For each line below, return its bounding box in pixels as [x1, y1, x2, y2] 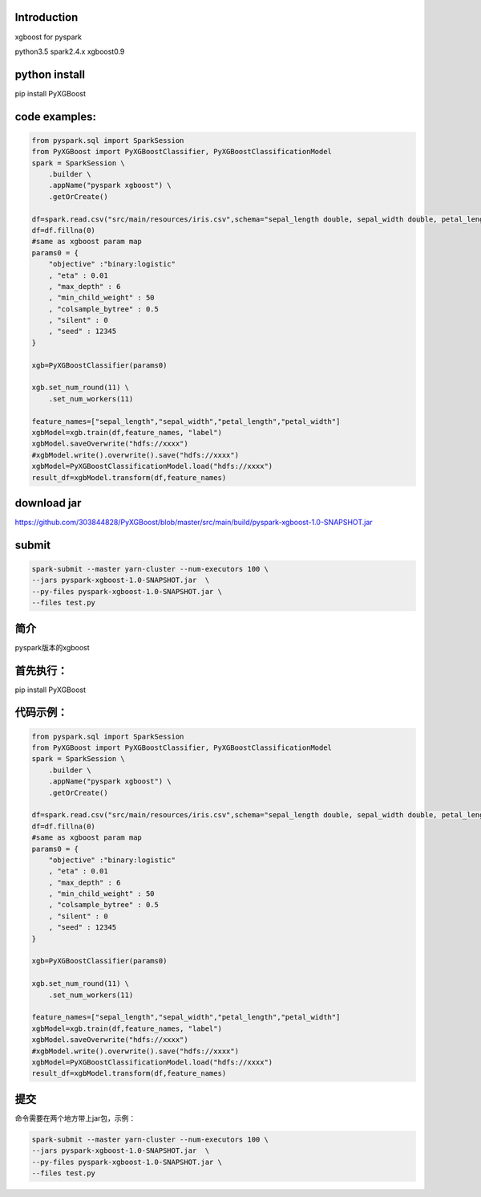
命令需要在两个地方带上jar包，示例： [14, 1113, 136, 1123]
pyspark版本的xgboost [14, 642, 90, 652]
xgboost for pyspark [14, 32, 82, 42]
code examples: [14, 109, 96, 124]
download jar [14, 496, 82, 510]
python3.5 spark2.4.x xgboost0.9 [14, 47, 125, 56]
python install [14, 67, 86, 81]
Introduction [14, 10, 79, 24]
